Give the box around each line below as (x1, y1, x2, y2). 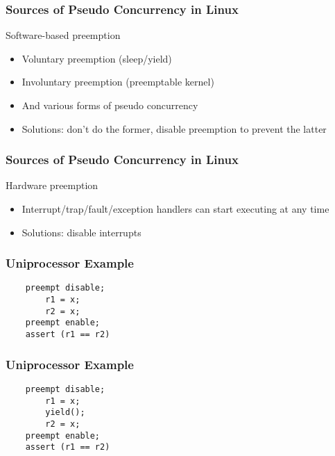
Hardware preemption (6, 178, 98, 193)
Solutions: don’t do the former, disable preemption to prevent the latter (22, 121, 327, 136)
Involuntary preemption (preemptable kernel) (22, 74, 214, 89)
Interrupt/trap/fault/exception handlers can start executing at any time (22, 202, 329, 215)
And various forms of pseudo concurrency (22, 98, 198, 112)
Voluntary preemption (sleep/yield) (22, 51, 172, 65)
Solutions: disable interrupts (22, 225, 141, 239)
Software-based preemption (6, 28, 121, 42)
